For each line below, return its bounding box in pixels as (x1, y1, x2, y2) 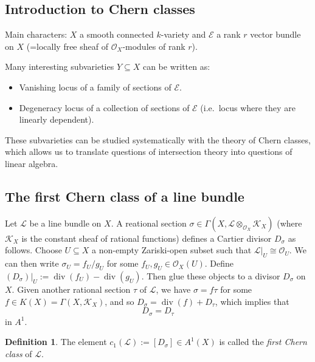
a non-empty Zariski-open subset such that (92, 244, 252, 256)
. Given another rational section (12, 282, 131, 295)
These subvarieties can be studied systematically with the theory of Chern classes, (5, 133, 311, 146)
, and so (105, 295, 134, 307)
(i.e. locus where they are (200, 101, 296, 114)
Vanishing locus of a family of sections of (19, 80, 171, 93)
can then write (5, 257, 59, 270)
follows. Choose (5, 244, 62, 256)
